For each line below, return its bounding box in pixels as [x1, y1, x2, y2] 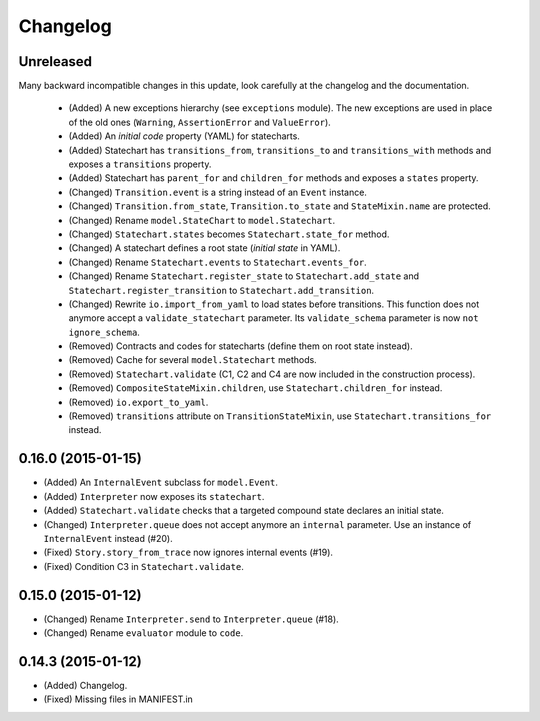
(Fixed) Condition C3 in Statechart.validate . [43, 560, 244, 572]
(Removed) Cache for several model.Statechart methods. [68, 354, 317, 366]
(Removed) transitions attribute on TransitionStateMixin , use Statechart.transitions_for [68, 410, 492, 422]
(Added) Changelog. [43, 679, 128, 691]
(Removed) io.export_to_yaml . [68, 396, 209, 408]
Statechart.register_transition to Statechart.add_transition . [68, 284, 375, 296]
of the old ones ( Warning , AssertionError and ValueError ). [68, 116, 332, 128]
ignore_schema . [68, 326, 140, 338]
